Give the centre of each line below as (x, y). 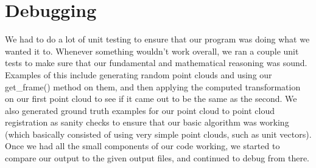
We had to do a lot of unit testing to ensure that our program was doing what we (157, 39)
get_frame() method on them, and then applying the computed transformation (153, 86)
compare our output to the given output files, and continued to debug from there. (157, 158)
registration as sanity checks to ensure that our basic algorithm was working (147, 122)
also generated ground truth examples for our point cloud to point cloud (140, 110)
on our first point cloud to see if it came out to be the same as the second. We (151, 99)
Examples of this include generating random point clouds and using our (139, 74)
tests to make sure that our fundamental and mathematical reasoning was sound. (156, 63)
